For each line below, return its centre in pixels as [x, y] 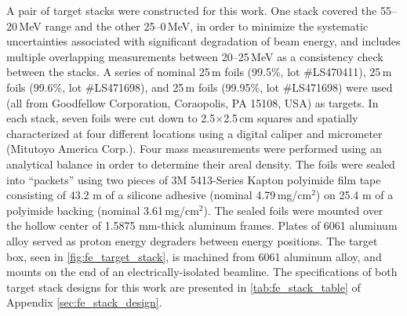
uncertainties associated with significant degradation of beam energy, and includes [203, 41]
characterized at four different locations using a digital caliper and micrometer [194, 133]
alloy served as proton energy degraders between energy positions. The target [192, 240]
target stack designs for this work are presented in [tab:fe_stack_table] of [184, 287]
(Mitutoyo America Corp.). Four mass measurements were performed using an [194, 149]
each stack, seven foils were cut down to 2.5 [111, 118]
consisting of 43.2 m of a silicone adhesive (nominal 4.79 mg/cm [159, 195]
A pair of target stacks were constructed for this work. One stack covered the [192, 10]
